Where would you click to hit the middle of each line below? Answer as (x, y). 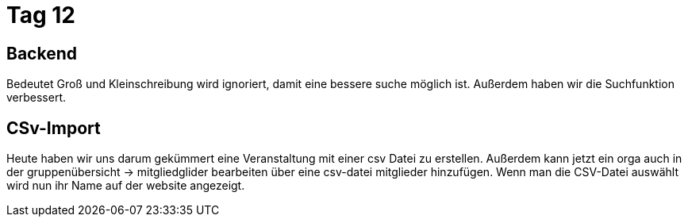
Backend (42, 53)
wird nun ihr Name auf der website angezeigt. (126, 186)
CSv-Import (54, 128)
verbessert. (37, 98)
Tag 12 (41, 15)
